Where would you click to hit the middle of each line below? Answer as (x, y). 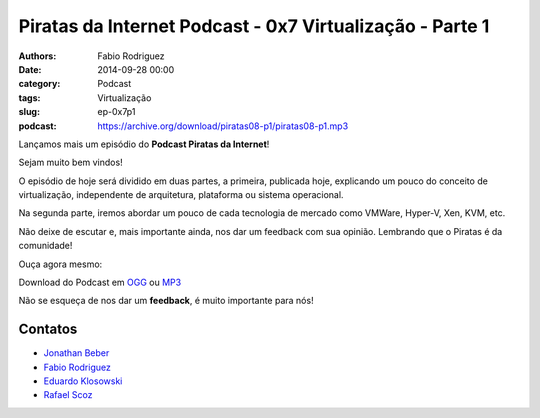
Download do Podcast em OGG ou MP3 (100, 282)
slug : (29, 112)
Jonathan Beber (76, 353)
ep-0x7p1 (116, 112)
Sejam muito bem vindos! (71, 162)
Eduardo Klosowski (83, 381)
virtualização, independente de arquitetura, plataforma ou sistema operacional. (181, 195)
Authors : (37, 56)
